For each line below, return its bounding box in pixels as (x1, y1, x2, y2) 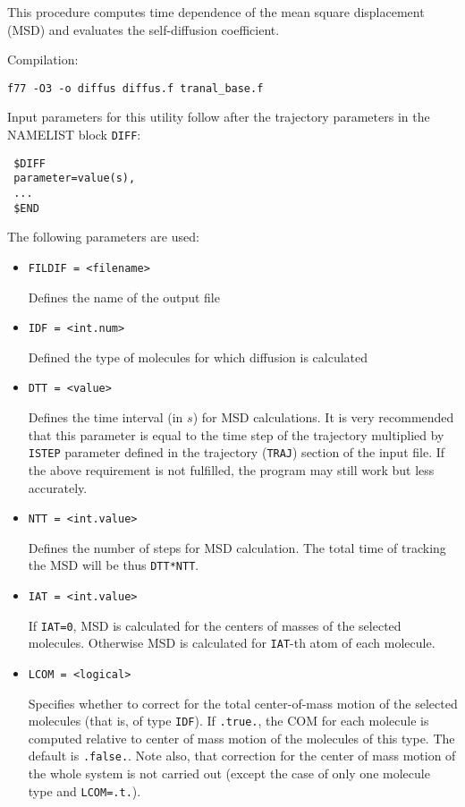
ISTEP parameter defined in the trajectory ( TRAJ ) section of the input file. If (28, 443, 445, 462)
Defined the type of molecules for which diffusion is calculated (28, 347, 368, 366)
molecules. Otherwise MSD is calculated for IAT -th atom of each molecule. (28, 633, 435, 652)
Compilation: (7, 50, 79, 69)
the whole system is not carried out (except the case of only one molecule (28, 764, 430, 783)
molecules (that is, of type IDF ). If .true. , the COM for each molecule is (28, 711, 429, 730)
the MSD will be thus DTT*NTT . (28, 556, 199, 574)
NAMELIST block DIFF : (7, 125, 141, 144)
